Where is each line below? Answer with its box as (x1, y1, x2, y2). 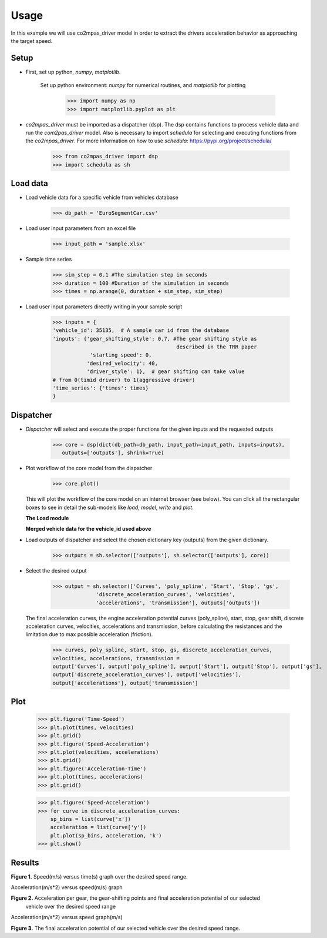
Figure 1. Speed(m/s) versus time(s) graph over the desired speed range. (11, 873, 188, 880)
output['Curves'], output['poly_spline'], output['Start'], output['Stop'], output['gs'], (52, 663, 322, 670)
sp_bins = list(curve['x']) (50, 816, 132, 822)
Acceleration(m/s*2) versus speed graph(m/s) (11, 914, 123, 921)
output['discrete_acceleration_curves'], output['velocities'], (52, 671, 242, 678)
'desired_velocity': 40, (86, 360, 159, 367)
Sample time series (25, 256, 72, 263)
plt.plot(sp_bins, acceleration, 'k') (50, 832, 162, 839)
